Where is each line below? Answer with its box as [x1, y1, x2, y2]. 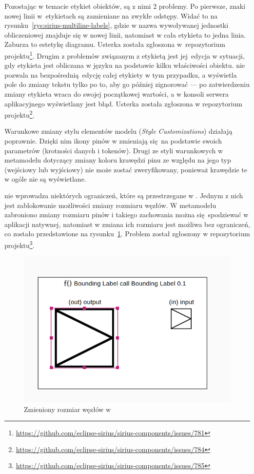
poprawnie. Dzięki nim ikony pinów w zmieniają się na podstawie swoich [4, 136, 222, 146]
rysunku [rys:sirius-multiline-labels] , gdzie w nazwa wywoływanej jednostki [4, 20, 229, 30]
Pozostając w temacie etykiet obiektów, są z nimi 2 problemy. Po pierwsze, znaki [4, 1, 246, 11]
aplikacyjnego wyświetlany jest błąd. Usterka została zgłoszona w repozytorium [4, 98, 242, 108]
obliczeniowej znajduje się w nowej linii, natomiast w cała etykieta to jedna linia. [4, 29, 246, 40]
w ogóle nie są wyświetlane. [4, 174, 86, 184]
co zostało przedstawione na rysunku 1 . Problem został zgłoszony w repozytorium [4, 228, 250, 239]
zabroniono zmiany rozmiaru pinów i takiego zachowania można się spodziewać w [4, 209, 249, 220]
